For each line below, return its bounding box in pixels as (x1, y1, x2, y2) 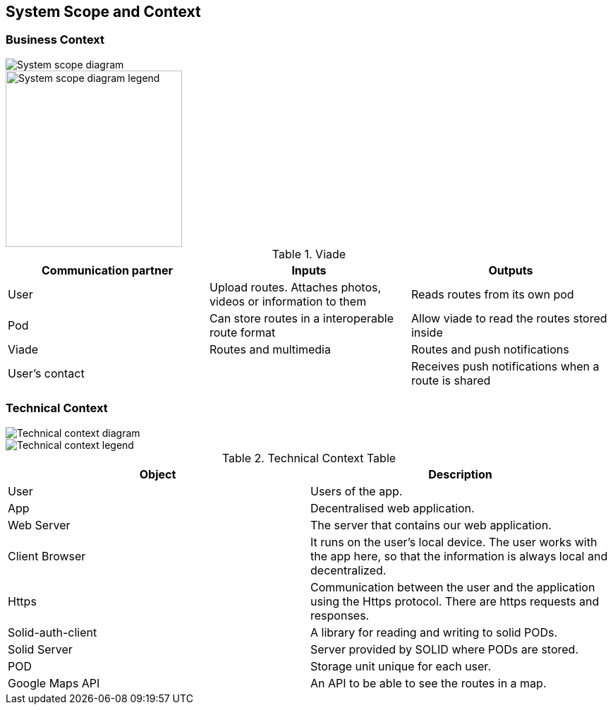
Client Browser (8, 548, 86, 563)
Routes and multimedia (209, 342, 331, 356)
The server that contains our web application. (310, 517, 552, 532)
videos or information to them (209, 294, 367, 308)
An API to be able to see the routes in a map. (310, 675, 547, 690)
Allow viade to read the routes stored (411, 311, 607, 325)
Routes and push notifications (411, 342, 569, 356)
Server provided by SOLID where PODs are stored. (310, 642, 578, 656)
